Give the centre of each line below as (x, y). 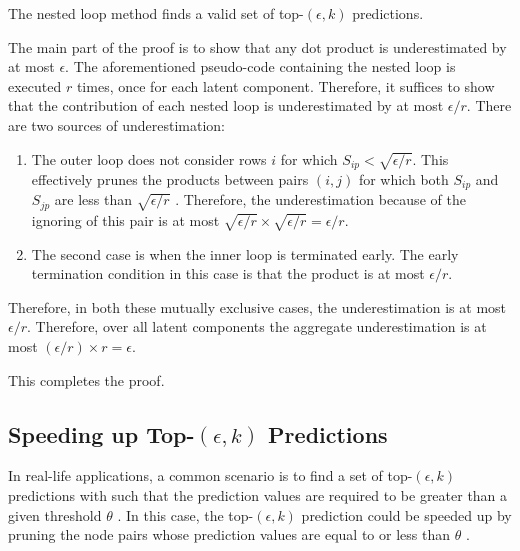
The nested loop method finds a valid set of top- (156, 13)
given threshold (55, 514)
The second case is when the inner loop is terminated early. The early (245, 253)
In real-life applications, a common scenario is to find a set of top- (210, 475)
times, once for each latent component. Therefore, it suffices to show (285, 85)
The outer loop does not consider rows (149, 158)
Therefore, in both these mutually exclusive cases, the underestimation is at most (257, 306)
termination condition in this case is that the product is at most (228, 273)
